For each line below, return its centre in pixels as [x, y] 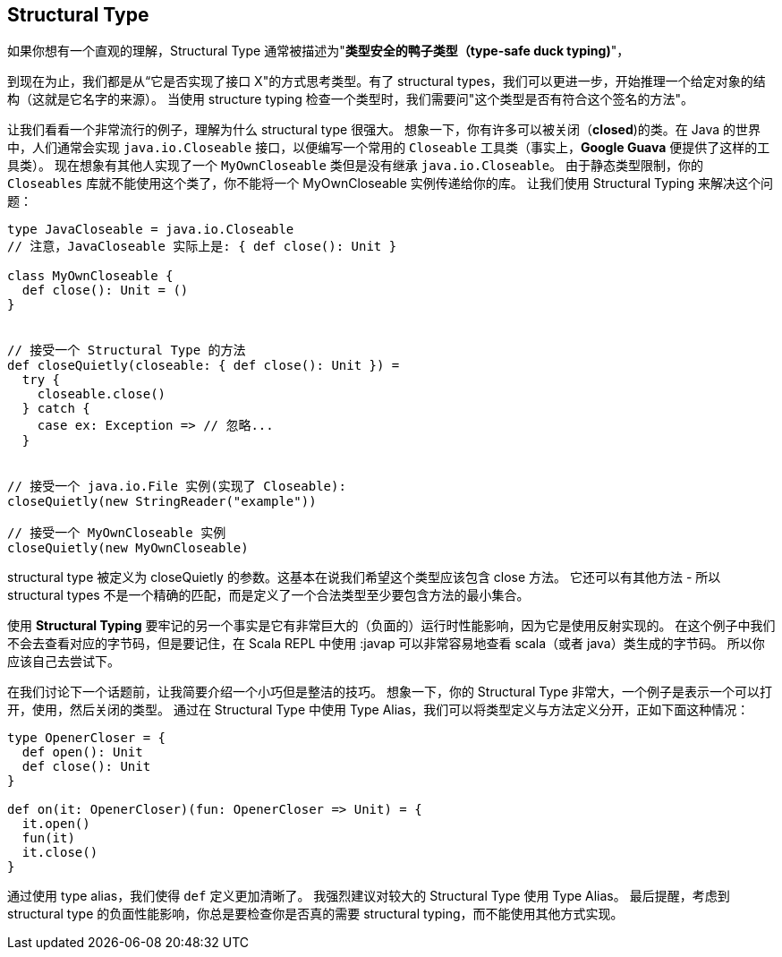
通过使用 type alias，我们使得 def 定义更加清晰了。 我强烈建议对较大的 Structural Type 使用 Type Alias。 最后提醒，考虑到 [369, 896]
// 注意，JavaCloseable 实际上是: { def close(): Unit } [202, 247]
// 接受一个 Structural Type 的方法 [127, 350]
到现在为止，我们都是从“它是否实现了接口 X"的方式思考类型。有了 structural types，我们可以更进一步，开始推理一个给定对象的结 [387, 81]
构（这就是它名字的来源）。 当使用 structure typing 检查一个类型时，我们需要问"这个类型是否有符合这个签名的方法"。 [350, 99]
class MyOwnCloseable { [90, 276]
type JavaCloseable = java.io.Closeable [151, 230]
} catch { [56, 409]
